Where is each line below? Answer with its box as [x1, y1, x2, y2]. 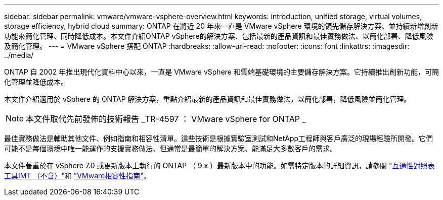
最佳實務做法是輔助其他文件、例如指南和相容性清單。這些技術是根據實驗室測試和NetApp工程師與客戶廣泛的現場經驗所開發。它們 [4, 134, 433, 143]
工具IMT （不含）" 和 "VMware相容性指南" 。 [4, 171, 151, 180]
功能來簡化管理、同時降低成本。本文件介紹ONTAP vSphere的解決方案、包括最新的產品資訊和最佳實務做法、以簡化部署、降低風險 [4, 32, 433, 40]
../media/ [4, 51, 34, 59]
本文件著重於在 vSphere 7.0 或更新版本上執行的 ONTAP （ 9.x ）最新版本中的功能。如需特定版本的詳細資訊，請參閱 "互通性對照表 [4, 161, 435, 170]
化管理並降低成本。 [4, 78, 68, 86]
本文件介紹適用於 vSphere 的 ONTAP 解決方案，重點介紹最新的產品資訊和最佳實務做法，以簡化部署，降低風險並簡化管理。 [4, 95, 411, 103]
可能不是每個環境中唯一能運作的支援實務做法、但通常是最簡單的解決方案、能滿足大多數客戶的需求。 [4, 144, 337, 153]
